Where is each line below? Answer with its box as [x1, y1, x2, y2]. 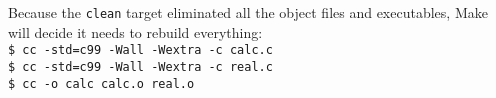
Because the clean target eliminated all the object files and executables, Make [8, 2, 488, 22]
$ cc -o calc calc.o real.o [8, 76, 195, 91]
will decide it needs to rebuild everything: [8, 21, 263, 42]
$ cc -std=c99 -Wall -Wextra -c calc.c [8, 43, 273, 58]
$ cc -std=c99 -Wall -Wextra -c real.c [8, 59, 273, 74]
